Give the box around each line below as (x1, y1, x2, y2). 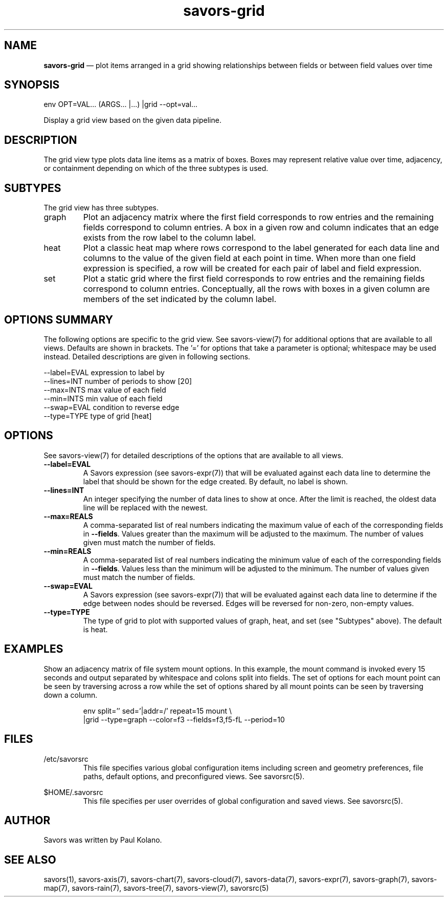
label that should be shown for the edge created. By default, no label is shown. (83, 477, 348, 486)
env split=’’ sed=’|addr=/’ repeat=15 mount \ (83, 706, 232, 715)
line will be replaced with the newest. (83, 503, 208, 512)
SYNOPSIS (4, 78, 60, 92)
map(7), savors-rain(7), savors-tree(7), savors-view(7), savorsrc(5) (43, 884, 269, 893)
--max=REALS (43, 511, 93, 521)
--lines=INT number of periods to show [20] (43, 376, 192, 385)
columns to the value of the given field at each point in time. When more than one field (83, 253, 416, 264)
